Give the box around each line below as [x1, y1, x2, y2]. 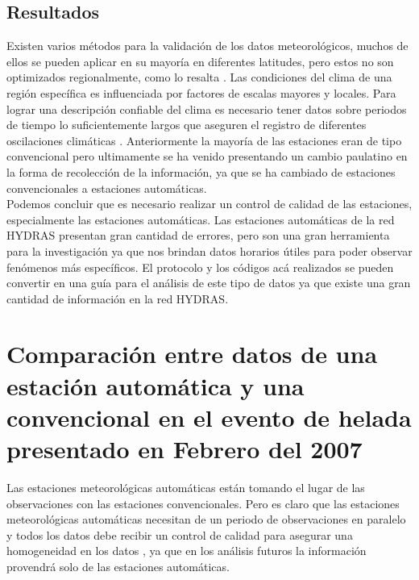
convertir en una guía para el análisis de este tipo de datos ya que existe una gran [6, 274, 411, 291]
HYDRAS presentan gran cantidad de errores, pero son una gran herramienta [6, 227, 390, 244]
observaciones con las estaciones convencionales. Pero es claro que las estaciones [6, 494, 400, 511]
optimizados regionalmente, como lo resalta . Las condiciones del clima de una [6, 69, 392, 86]
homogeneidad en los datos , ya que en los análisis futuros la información [6, 542, 367, 559]
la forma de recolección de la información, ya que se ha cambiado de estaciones [6, 163, 396, 180]
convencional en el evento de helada [6, 400, 412, 433]
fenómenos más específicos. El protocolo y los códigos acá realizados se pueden [6, 258, 394, 275]
